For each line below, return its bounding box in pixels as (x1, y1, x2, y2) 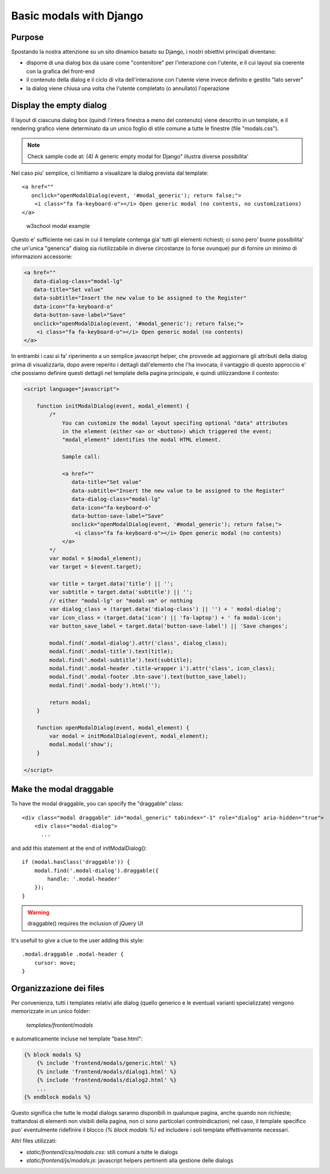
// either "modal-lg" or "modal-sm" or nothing (49, 597, 193, 604)
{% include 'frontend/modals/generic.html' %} (36, 1060, 177, 1067)
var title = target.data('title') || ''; (49, 581, 174, 587)
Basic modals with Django (11, 9, 144, 22)
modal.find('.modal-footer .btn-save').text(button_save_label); (49, 673, 247, 680)
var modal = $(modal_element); (49, 555, 142, 562)
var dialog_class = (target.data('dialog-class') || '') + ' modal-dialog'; (49, 605, 282, 613)
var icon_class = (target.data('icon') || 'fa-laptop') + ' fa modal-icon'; (49, 614, 282, 621)
